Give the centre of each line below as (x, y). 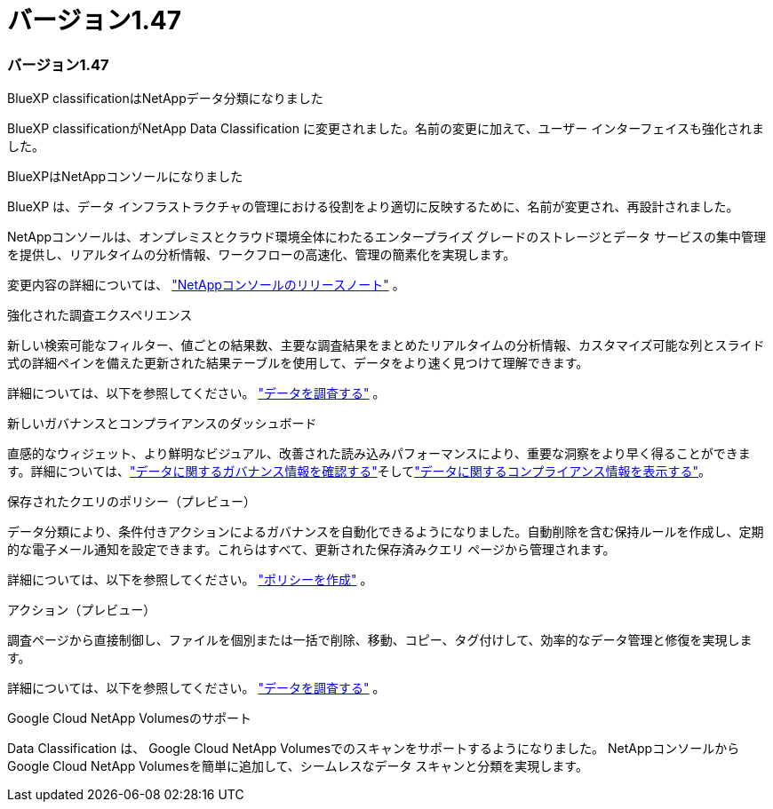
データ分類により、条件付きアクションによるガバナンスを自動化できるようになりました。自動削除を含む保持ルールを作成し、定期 (386, 532)
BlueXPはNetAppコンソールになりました (125, 177)
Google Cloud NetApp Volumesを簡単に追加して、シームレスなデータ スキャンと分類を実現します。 (298, 766)
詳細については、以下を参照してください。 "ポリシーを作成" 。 (190, 580)
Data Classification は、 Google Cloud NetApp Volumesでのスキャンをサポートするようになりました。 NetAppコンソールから (374, 749)
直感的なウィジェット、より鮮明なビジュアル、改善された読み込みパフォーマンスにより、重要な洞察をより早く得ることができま (379, 454)
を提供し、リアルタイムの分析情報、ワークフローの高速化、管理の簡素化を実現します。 (262, 255)
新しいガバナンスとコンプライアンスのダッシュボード (162, 424)
